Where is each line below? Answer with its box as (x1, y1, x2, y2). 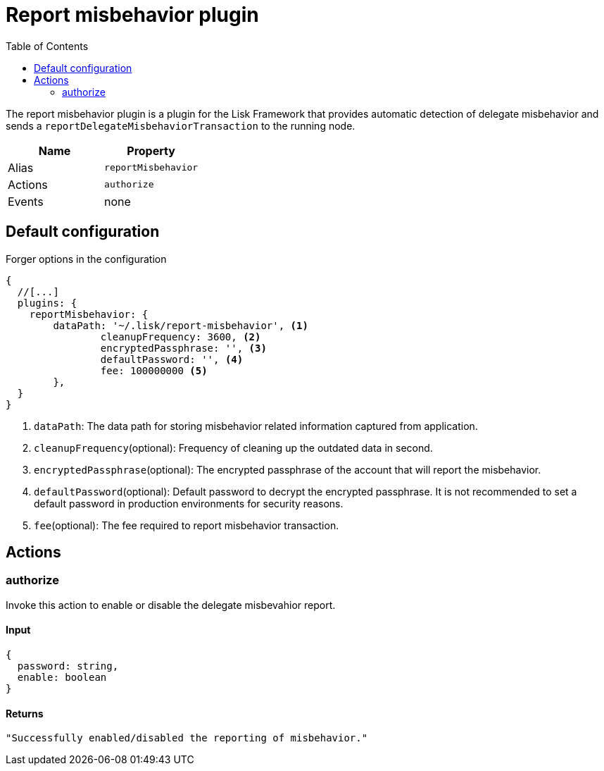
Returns (6, 707, 44, 720)
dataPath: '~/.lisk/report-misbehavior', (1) (53, 319, 308, 331)
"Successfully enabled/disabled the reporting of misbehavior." (6, 732, 368, 744)
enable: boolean (17, 672, 107, 684)
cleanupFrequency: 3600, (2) (100, 331, 261, 343)
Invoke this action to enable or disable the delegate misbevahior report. (6, 598, 336, 611)
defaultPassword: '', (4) (100, 353, 244, 365)
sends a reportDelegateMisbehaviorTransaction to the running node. (6, 119, 356, 132)
